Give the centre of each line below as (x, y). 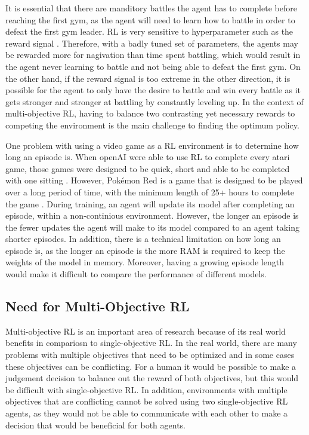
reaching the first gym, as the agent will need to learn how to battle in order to (150, 19)
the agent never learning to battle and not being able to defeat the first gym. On (153, 66)
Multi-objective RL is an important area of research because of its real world (146, 331)
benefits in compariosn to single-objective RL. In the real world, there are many (151, 343)
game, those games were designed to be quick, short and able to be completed (148, 168)
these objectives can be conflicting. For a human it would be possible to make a (151, 366)
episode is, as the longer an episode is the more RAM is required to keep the (145, 250)
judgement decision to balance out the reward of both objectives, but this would (152, 378)
